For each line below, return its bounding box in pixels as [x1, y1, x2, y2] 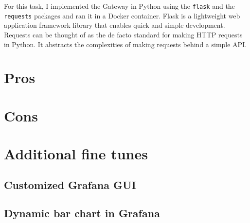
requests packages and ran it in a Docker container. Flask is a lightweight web [4, 10, 240, 20]
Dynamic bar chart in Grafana [4, 206, 160, 221]
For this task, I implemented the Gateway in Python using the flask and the [4, 1, 235, 11]
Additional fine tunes [4, 144, 148, 164]
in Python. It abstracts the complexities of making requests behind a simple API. [4, 39, 247, 49]
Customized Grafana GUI [4, 177, 136, 192]
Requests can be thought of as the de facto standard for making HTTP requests [4, 29, 243, 39]
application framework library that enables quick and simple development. [4, 20, 225, 30]
